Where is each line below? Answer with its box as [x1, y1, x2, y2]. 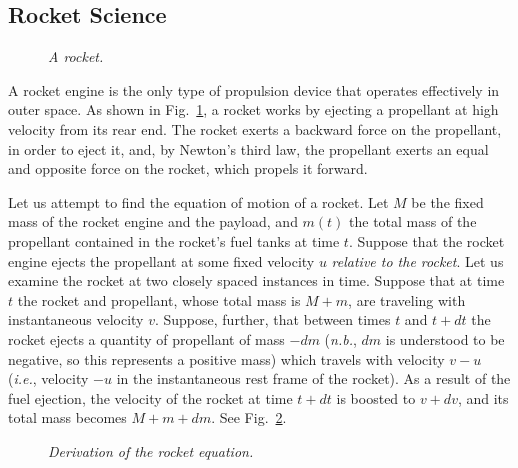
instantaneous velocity [8, 309, 144, 330]
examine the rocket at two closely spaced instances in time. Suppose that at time [8, 270, 505, 291]
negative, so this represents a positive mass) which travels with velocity [8, 348, 445, 369]
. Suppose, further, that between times [154, 309, 391, 330]
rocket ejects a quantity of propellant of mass [8, 328, 285, 349]
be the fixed [411, 191, 484, 212]
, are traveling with [348, 289, 466, 310]
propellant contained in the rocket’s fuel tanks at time [8, 230, 340, 251]
